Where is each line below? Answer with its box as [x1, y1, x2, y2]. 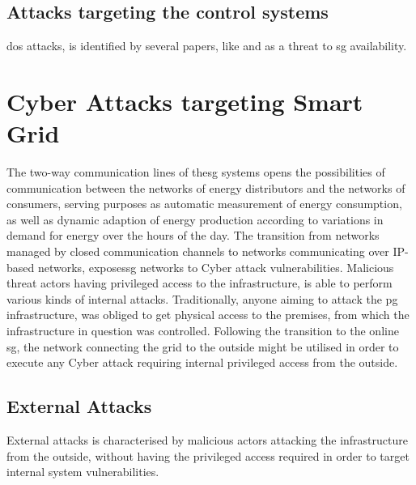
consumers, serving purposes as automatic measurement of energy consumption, [6, 195, 402, 212]
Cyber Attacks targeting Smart [6, 84, 363, 117]
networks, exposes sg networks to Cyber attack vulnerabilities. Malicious [37, 258, 394, 275]
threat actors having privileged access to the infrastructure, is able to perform [6, 274, 393, 291]
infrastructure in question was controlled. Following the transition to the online [6, 322, 399, 339]
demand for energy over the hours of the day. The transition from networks [6, 227, 380, 244]
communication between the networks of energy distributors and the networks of [6, 179, 405, 196]
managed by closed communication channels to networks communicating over [6, 243, 389, 260]
